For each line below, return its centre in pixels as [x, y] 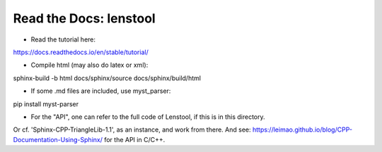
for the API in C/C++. [134, 139]
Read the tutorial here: [63, 39]
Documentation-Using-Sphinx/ [58, 139]
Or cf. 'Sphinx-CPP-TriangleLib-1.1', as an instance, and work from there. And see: [132, 129]
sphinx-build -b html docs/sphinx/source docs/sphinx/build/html [107, 78]
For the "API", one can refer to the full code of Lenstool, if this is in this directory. [148, 117]
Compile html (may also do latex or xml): [89, 65]
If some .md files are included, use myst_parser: [101, 91]
